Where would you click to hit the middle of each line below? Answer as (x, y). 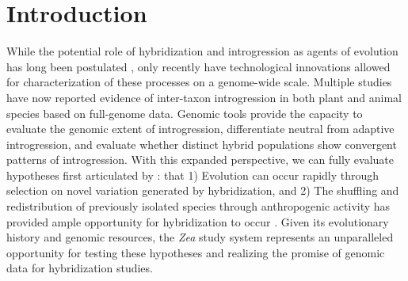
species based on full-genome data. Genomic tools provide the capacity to (185, 113)
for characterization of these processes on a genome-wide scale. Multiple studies (199, 82)
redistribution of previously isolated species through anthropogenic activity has (198, 206)
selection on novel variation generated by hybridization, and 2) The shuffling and (203, 190)
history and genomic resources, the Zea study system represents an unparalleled (200, 237)
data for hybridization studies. (80, 268)
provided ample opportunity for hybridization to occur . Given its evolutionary (198, 221)
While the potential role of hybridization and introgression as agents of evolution (202, 51)
